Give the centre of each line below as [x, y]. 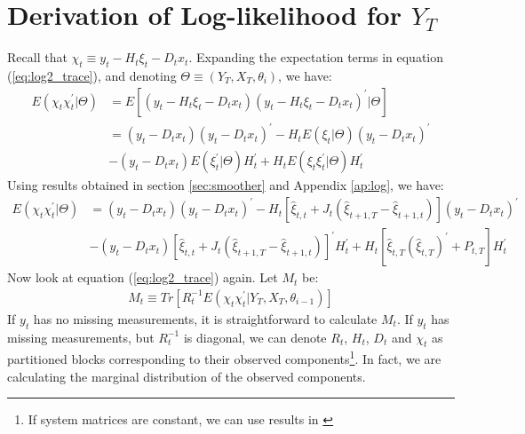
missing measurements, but [81, 337]
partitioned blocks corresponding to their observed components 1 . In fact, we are [224, 358]
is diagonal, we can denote [255, 337]
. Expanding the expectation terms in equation [316, 57]
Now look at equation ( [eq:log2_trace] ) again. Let [143, 277]
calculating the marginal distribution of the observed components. [187, 376]
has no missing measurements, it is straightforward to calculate [205, 318]
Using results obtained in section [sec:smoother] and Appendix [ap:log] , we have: [226, 185]
